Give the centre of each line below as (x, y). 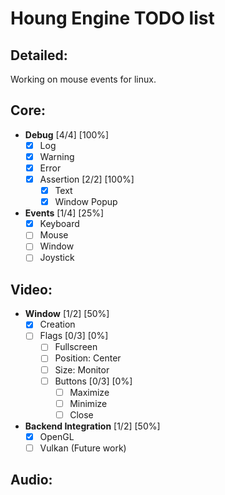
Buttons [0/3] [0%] (93, 381)
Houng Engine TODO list (112, 18)
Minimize (88, 403)
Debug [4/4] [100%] (67, 134)
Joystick (57, 258)
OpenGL (57, 436)
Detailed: (39, 55)
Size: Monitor (82, 369)
